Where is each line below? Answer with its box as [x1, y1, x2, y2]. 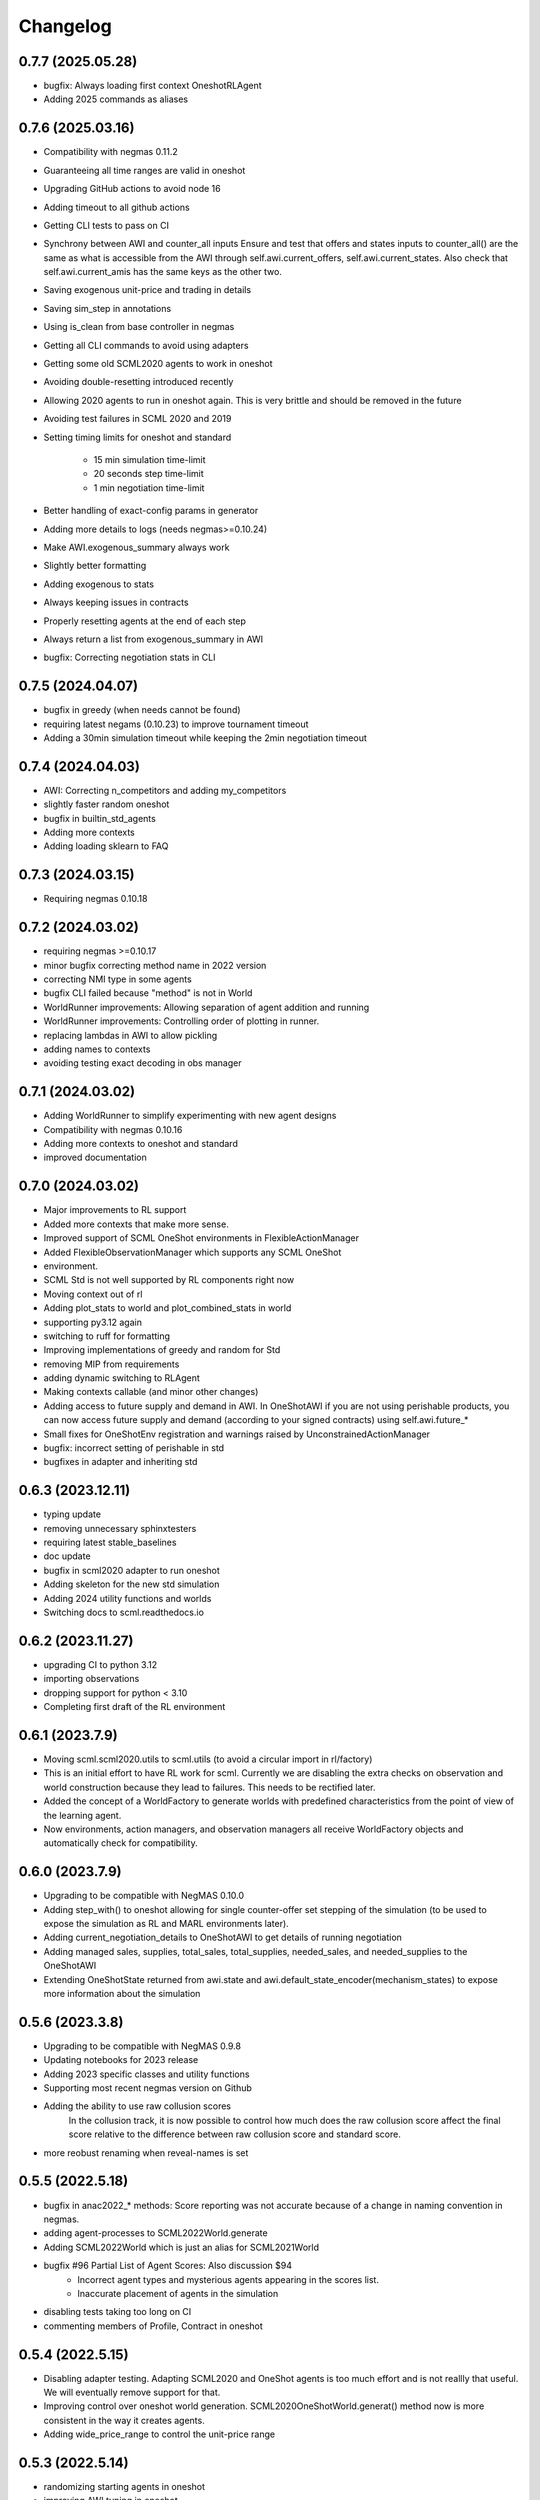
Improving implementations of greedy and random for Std [43, 1344, 281, 1356]
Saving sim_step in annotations [43, 302, 172, 314]
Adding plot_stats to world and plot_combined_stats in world [43, 1302, 292, 1314]
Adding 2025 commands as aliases [43, 93, 189, 105]
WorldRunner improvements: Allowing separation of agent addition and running [43, 1001, 370, 1013]
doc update [43, 1550, 91, 1562]
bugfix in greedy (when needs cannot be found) [43, 704, 241, 716]
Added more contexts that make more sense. [43, 1218, 229, 1230]
